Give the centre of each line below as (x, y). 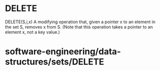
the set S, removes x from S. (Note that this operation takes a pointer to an (79, 27)
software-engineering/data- (63, 52)
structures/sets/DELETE (55, 62)
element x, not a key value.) (33, 32)
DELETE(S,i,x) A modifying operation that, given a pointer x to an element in (80, 22)
